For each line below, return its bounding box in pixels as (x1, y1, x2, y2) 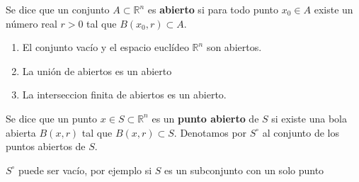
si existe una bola (271, 110, 347, 125)
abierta (6, 125, 36, 140)
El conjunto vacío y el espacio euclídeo (22, 40, 189, 55)
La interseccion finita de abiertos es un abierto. (22, 87, 227, 102)
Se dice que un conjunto (6, 2, 110, 16)
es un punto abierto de (152, 110, 259, 125)
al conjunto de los (262, 125, 339, 140)
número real (6, 16, 57, 30)
